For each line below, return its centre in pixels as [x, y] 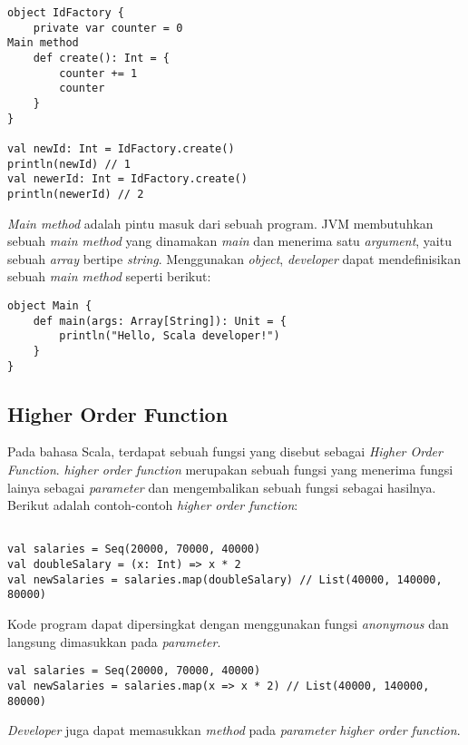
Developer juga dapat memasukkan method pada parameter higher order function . [234, 730]
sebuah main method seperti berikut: [109, 276]
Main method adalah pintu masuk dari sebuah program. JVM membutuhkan [220, 223]
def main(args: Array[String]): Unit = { [160, 321]
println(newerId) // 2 [76, 194]
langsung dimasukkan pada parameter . [114, 641]
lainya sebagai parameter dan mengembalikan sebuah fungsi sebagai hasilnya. [222, 487]
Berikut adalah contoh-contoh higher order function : [153, 505]
